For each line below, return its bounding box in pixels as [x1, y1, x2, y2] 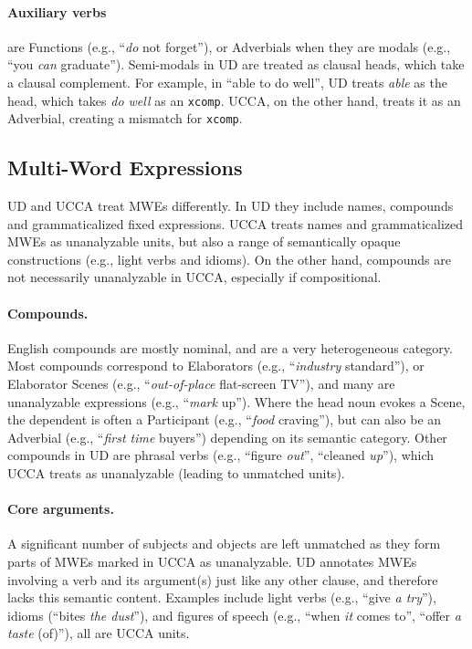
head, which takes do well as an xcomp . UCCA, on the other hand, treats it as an [7, 90, 461, 110]
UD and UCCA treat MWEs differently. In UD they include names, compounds [7, 196, 454, 215]
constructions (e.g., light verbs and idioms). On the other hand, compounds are [7, 249, 451, 268]
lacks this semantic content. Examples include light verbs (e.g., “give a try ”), [7, 588, 436, 607]
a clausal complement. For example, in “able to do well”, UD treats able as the [7, 72, 447, 91]
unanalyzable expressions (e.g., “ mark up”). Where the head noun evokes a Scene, [7, 392, 466, 411]
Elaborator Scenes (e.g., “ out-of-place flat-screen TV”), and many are [7, 374, 395, 393]
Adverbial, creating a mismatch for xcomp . [7, 109, 243, 128]
